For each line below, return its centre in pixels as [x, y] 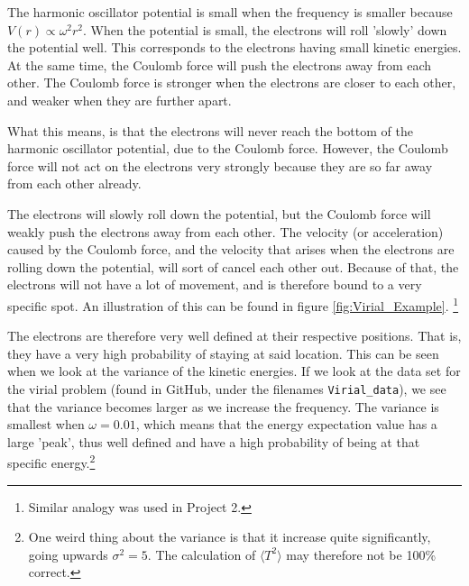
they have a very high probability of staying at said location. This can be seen [223, 353]
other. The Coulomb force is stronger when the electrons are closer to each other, [232, 82]
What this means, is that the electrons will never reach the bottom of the [210, 130]
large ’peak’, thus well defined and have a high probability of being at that [214, 441]
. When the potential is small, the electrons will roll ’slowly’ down [265, 29]
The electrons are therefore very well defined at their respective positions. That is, [234, 336]
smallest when [46, 424]
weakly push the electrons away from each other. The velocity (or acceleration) [225, 231]
